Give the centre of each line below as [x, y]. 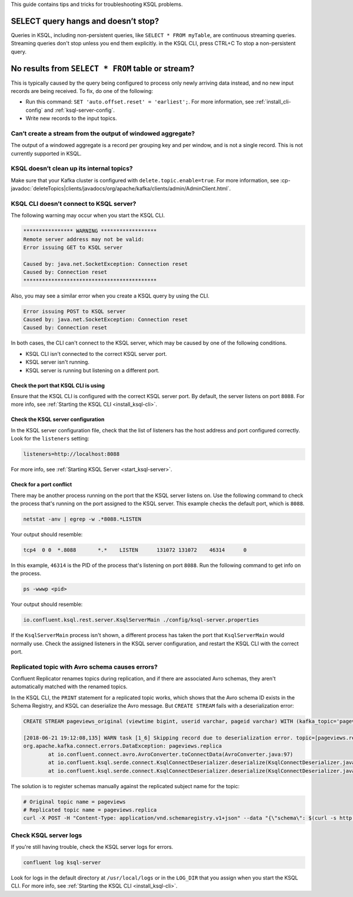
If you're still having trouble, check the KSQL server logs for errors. [92, 847]
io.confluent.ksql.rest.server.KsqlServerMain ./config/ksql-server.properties [141, 620]
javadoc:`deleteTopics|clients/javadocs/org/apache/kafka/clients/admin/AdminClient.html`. [121, 189]
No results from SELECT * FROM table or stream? [103, 69]
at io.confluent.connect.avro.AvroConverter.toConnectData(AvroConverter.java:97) [171, 754]
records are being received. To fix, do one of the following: [82, 91]
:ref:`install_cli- [273, 102]
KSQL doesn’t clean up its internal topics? [72, 169]
